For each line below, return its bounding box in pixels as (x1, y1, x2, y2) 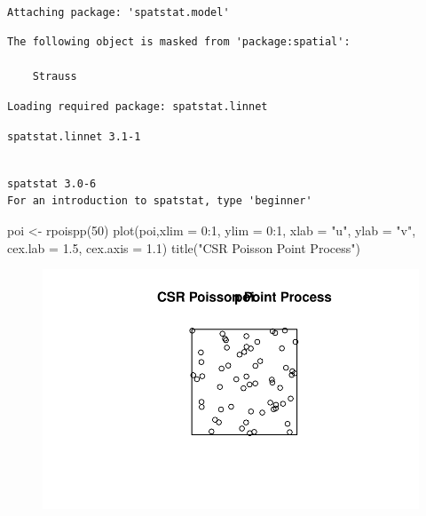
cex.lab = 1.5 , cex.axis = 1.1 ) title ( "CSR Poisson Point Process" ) (7, 238, 360, 257)
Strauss (32, 70, 77, 83)
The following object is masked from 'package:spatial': (7, 36, 351, 49)
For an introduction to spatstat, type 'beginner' (7, 194, 312, 208)
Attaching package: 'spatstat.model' (7, 5, 230, 19)
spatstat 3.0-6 (7, 177, 97, 190)
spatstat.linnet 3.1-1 (7, 130, 141, 143)
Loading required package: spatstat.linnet (7, 99, 268, 113)
